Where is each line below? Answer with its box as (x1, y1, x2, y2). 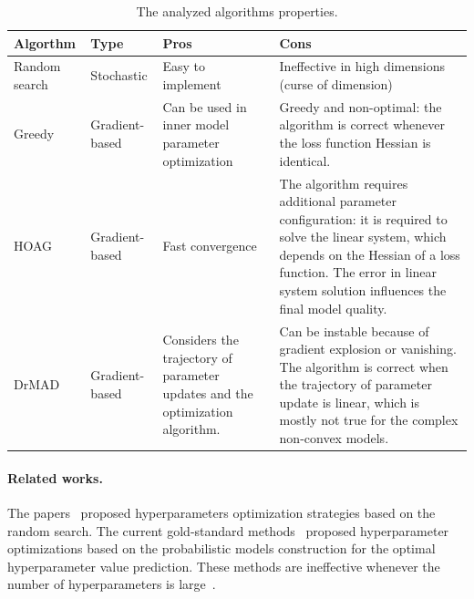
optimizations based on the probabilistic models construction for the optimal (7, 539, 436, 558)
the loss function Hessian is (279, 133, 431, 152)
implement (162, 75, 222, 94)
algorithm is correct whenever (279, 115, 446, 134)
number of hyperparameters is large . (7, 574, 216, 594)
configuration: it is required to (279, 209, 448, 228)
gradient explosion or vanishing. (279, 339, 457, 358)
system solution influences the (279, 281, 447, 300)
